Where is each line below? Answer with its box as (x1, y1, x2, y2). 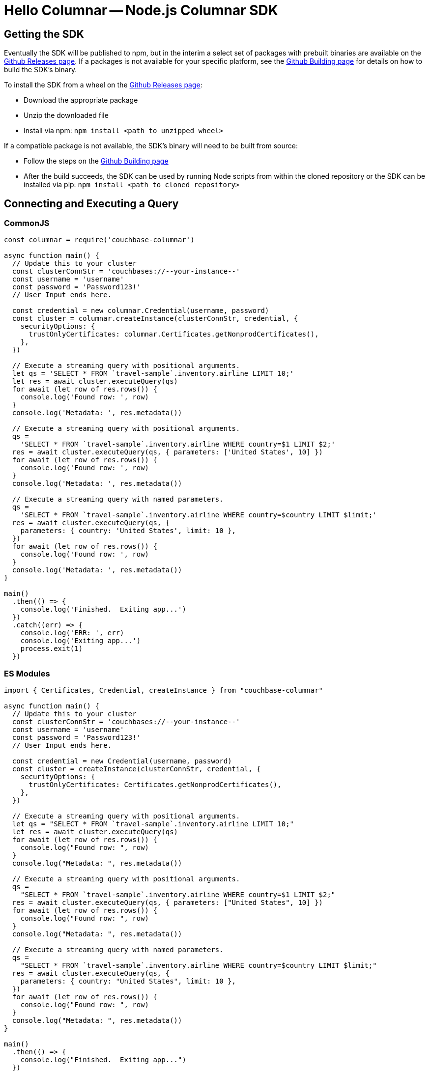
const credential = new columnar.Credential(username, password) (12, 307, 269, 315)
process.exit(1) (20, 645, 83, 653)
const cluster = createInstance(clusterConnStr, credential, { (12, 765, 261, 773)
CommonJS (4, 218, 50, 228)
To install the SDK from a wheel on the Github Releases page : (4, 81, 202, 89)
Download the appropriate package (24, 96, 138, 105)
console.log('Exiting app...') (20, 637, 141, 645)
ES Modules (4, 668, 50, 678)
